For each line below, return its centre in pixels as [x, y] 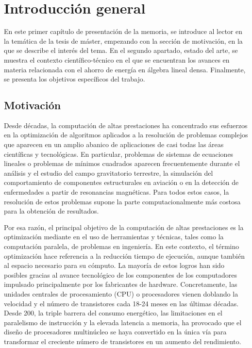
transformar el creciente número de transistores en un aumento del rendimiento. [123, 341]
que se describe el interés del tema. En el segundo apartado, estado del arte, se [121, 50]
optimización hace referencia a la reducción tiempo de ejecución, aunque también [124, 256]
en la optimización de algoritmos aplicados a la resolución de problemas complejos [126, 135]
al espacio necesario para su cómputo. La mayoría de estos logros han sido [114, 265]
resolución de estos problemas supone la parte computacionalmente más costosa [122, 201]
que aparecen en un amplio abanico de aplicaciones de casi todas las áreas [114, 144]
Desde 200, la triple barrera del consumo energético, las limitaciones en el [113, 313]
